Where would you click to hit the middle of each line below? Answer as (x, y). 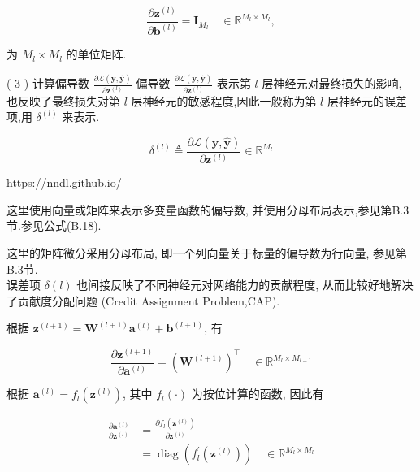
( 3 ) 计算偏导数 (48, 83)
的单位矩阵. (96, 54)
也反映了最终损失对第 (63, 100)
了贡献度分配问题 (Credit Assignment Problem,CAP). (143, 300)
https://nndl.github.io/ (64, 182)
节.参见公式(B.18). (54, 225)
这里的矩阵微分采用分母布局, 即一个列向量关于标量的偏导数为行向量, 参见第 (207, 252)
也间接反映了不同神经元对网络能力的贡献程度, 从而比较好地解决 (245, 285)
